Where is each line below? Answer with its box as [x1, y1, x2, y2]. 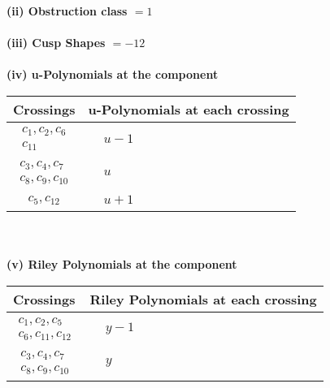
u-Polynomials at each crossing [88, 99, 289, 119]
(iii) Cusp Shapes [7, 34, 106, 51]
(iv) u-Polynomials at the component [7, 66, 219, 83]
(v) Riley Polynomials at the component [7, 256, 237, 273]
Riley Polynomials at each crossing [89, 290, 317, 309]
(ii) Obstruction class [7, 2, 128, 19]
